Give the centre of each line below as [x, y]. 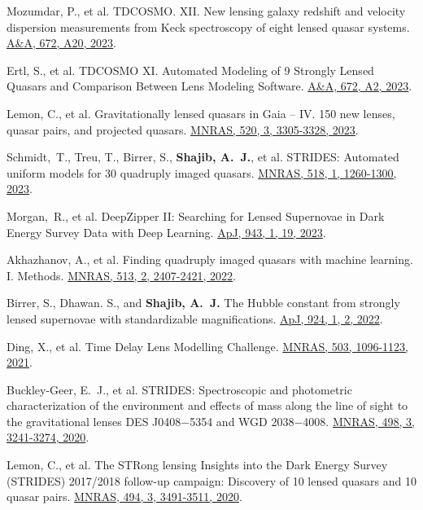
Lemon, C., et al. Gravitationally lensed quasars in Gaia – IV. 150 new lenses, [201, 113]
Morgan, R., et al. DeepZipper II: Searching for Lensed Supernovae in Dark [196, 215]
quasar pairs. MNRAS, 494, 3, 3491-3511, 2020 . [124, 497]
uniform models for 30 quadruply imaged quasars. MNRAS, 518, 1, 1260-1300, [202, 172]
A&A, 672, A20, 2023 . [61, 43]
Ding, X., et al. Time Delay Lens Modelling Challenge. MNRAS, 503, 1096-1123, [207, 346]
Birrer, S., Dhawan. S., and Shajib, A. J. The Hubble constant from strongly [203, 303]
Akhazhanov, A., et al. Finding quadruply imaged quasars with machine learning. [210, 259]
